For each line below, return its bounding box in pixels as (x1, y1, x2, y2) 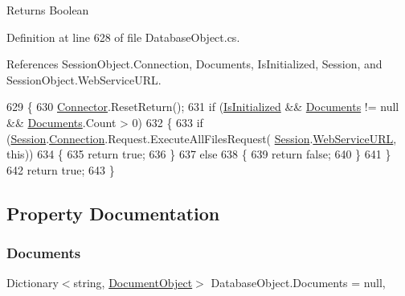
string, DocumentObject (73, 274, 193, 291)
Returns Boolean (6, 2, 89, 18)
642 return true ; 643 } (6, 161, 115, 178)
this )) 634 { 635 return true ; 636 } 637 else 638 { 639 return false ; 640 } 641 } (6, 146, 391, 162)
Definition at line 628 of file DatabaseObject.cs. (6, 28, 240, 45)
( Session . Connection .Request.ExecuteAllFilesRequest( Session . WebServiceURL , (6, 129, 397, 146)
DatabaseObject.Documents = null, (211, 274, 386, 291)
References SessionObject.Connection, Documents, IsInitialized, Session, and (6, 55, 382, 72)
